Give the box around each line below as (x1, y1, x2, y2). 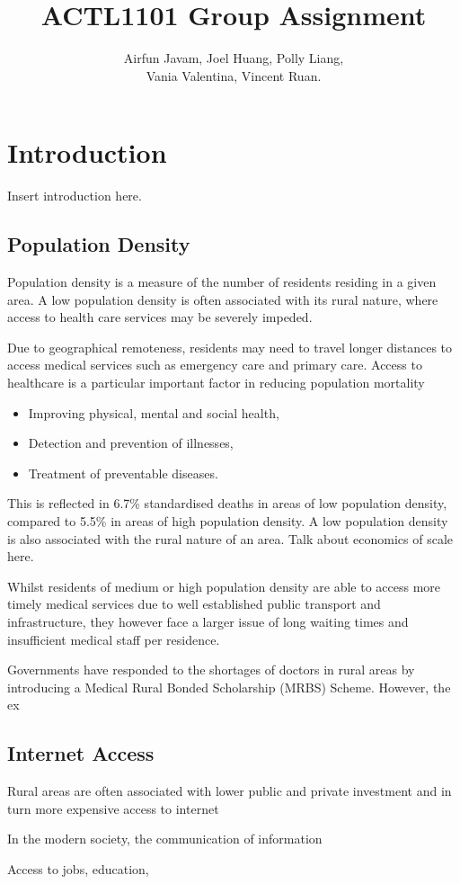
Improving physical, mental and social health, (28, 403, 279, 422)
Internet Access (7, 739, 155, 767)
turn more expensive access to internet (7, 799, 219, 817)
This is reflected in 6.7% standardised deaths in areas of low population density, (7, 494, 447, 513)
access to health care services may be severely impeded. (7, 308, 313, 326)
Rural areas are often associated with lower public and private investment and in (7, 781, 452, 800)
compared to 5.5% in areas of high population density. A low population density (7, 511, 448, 530)
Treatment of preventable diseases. (28, 463, 218, 482)
